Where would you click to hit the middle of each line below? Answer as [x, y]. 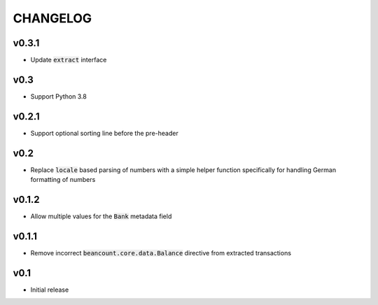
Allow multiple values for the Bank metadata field [101, 216]
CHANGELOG [52, 18]
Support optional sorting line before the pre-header [104, 133]
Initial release [50, 290]
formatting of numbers [63, 180]
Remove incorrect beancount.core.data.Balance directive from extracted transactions [161, 253]
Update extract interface [69, 60]
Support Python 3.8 [58, 96]
